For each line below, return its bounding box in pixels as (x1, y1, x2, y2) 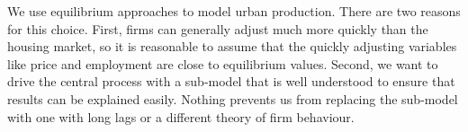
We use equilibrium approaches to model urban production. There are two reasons (7, 2, 461, 20)
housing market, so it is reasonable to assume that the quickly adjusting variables (7, 37, 457, 56)
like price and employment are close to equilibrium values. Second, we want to (7, 54, 438, 73)
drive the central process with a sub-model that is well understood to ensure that (7, 72, 455, 91)
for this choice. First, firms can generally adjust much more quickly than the (7, 19, 428, 38)
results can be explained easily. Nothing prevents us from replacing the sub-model (7, 89, 458, 108)
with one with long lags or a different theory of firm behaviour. (7, 107, 355, 126)
